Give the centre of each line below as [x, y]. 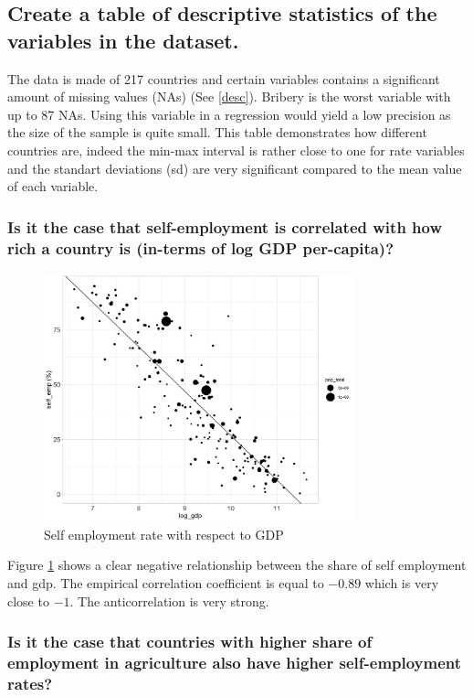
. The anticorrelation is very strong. [169, 600]
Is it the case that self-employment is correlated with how [225, 226]
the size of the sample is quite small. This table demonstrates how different [217, 132]
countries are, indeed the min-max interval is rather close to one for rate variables [236, 150]
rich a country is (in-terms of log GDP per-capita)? [201, 247]
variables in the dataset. [123, 40]
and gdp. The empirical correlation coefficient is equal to [166, 582]
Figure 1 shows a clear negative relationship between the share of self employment [237, 565]
